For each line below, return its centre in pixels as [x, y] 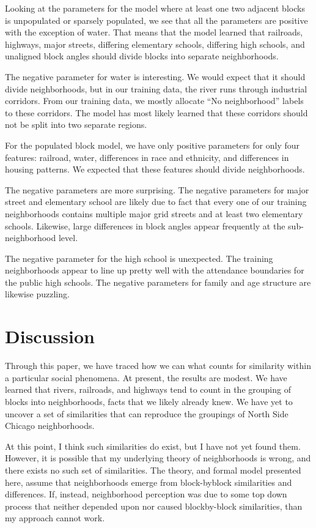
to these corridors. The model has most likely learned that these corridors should [156, 112]
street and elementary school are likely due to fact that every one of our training [156, 202]
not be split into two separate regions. [76, 125]
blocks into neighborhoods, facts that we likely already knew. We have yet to [149, 401]
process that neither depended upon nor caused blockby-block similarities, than [154, 506]
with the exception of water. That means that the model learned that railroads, [154, 32]
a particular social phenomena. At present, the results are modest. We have [146, 377]
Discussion [50, 336]
